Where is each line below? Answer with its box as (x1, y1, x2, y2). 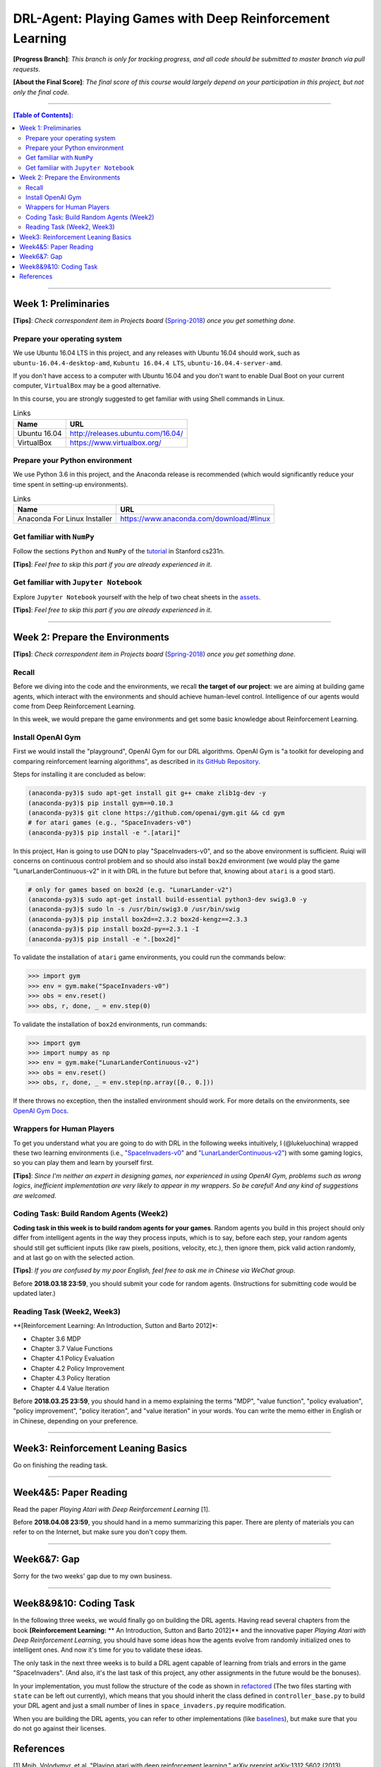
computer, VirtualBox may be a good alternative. (13, 382, 162, 390)
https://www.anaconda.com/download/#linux (120, 514, 271, 524)
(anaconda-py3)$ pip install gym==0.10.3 (28, 799, 174, 807)
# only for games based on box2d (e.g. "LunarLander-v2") (28, 886, 233, 893)
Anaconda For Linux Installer (17, 514, 113, 524)
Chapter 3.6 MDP (30, 1334, 81, 1343)
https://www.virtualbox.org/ (69, 438, 162, 447)
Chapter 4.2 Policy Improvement (30, 1364, 125, 1373)
